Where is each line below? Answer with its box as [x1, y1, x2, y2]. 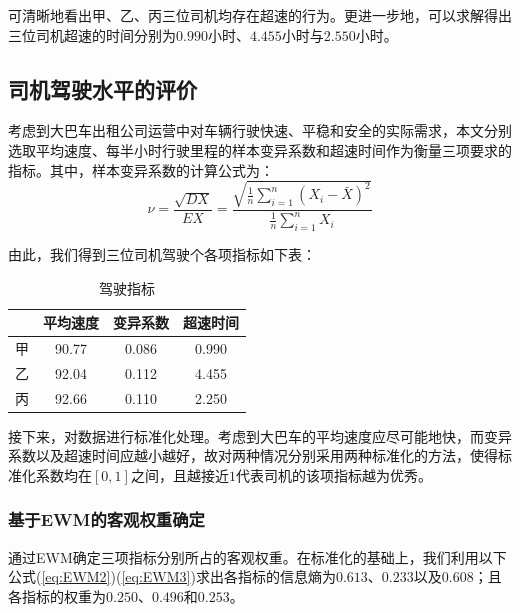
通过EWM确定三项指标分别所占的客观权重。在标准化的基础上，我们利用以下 [8, 546, 507, 567]
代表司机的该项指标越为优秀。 [235, 464, 432, 485]
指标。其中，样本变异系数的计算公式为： [8, 159, 274, 180]
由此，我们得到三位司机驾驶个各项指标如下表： [8, 243, 316, 264]
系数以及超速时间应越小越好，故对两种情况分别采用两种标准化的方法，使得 [8, 445, 498, 466]
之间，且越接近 [130, 464, 229, 485]
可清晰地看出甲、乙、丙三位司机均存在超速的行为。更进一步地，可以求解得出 [8, 5, 512, 25]
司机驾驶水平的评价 [8, 73, 197, 104]
